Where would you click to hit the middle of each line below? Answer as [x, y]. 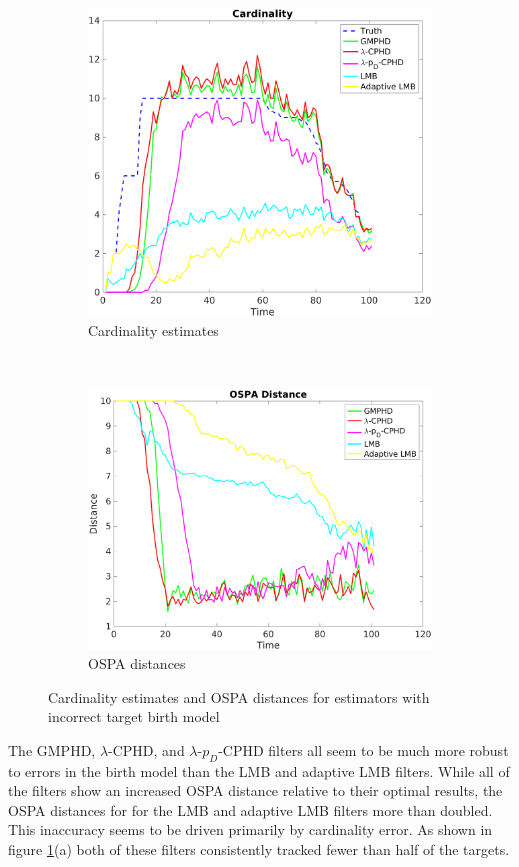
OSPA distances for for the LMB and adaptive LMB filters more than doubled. [250, 809]
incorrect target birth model [134, 716]
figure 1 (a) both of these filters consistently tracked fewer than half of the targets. [259, 849]
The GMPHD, [52, 749]
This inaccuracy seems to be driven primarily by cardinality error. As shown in [250, 829]
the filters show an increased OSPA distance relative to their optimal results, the [255, 790]
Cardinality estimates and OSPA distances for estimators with [239, 696]
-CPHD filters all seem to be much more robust [363, 749]
